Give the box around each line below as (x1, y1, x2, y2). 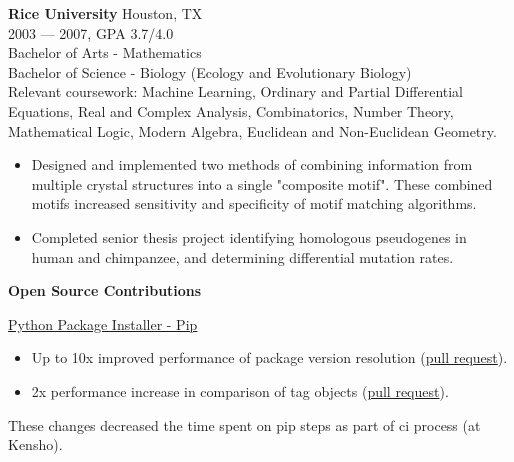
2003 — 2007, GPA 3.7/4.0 (8, 22, 174, 43)
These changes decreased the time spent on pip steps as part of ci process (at (8, 414, 481, 435)
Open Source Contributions (8, 280, 202, 301)
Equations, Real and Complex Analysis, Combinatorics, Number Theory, (8, 100, 454, 121)
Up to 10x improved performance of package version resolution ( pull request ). (31, 347, 508, 368)
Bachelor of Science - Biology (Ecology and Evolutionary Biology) (8, 61, 412, 82)
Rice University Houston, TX (8, 3, 203, 23)
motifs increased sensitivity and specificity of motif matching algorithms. (31, 193, 477, 214)
